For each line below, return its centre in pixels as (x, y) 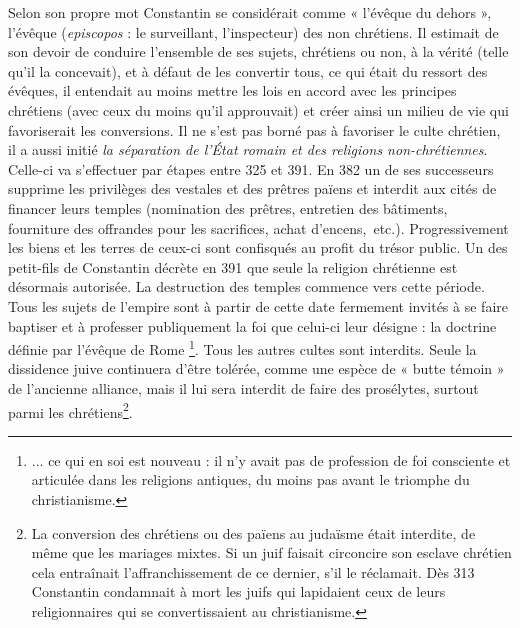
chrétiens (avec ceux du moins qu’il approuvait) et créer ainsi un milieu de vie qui (258, 109)
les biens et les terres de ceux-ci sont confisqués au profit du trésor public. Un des (258, 247)
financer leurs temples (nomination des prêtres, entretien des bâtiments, (228, 207)
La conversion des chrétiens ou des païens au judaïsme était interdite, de (253, 532)
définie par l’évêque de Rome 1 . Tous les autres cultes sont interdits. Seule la (242, 347)
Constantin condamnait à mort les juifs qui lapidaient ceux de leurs (238, 591)
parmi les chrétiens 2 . (70, 410)
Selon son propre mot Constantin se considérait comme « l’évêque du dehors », (250, 12)
